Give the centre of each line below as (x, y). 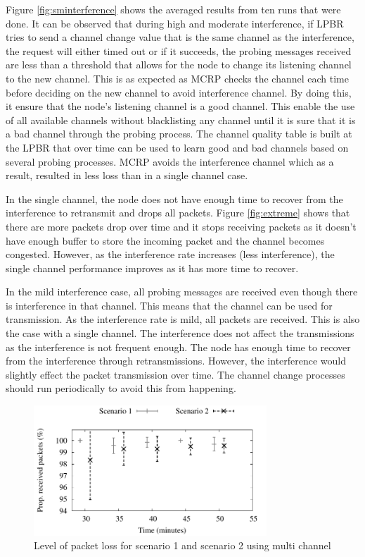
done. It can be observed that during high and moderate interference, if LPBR (175, 23)
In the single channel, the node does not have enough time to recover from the (174, 198)
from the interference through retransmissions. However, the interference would (176, 361)
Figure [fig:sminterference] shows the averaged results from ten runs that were (173, 9)
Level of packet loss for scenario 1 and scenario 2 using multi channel (182, 545)
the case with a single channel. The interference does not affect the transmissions (180, 333)
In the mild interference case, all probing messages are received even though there (182, 292)
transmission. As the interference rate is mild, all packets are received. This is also (183, 319)
